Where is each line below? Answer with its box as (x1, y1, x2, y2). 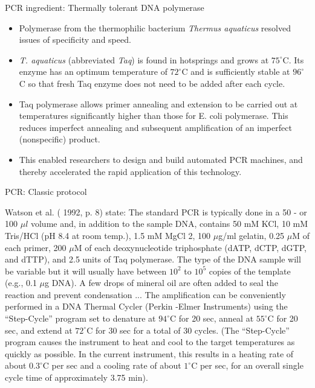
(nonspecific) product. (19, 133, 100, 145)
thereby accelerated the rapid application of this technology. (19, 165, 242, 177)
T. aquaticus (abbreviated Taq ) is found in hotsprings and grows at (19, 53, 269, 66)
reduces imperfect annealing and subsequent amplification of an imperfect (19, 121, 292, 133)
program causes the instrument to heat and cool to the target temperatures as (5, 336, 295, 348)
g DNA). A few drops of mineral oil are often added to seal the (45, 276, 278, 289)
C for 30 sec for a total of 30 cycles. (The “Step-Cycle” (86, 323, 290, 336)
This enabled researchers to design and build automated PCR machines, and (19, 153, 303, 165)
